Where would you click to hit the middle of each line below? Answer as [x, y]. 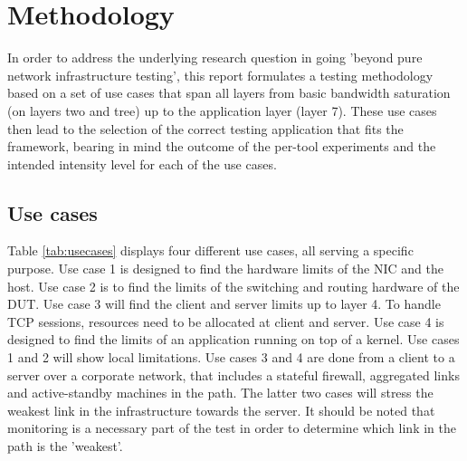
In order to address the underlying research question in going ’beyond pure [215, 58]
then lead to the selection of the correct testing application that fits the [205, 128]
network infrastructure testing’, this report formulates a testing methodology [220, 75]
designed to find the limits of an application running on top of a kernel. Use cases [233, 339]
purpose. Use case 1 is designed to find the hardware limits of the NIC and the [225, 269]
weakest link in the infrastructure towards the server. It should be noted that [221, 410]
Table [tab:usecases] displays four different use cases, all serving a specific [210, 250]
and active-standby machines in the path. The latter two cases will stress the [220, 393]
